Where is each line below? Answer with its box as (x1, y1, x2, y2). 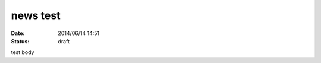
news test (11, 9, 61, 22)
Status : (11, 37, 30, 45)
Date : (11, 30, 25, 37)
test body (11, 49, 34, 56)
